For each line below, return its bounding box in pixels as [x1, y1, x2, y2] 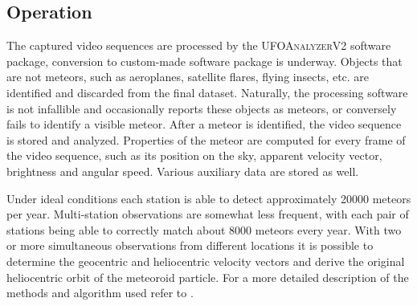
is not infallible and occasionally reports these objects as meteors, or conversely [6, 100, 397, 116]
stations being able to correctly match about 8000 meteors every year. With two [6, 221, 402, 238]
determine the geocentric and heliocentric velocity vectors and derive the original [6, 252, 405, 269]
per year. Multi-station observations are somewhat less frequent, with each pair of [6, 206, 409, 222]
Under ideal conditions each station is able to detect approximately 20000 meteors [6, 190, 411, 206]
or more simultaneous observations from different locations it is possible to [6, 237, 374, 254]
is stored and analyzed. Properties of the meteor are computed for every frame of [6, 131, 406, 148]
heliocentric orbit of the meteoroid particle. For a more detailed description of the [6, 268, 409, 285]
